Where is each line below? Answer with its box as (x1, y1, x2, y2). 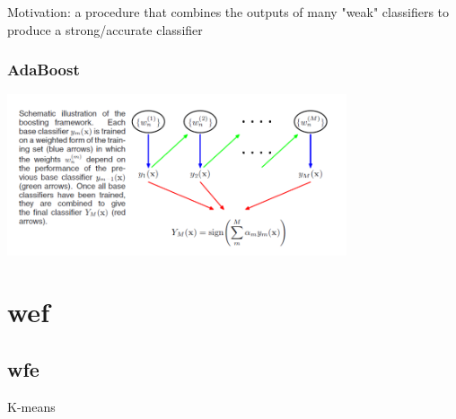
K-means (7, 397, 56, 415)
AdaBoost (7, 58, 80, 81)
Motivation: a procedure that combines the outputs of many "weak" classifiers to (7, 3, 450, 21)
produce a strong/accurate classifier (7, 20, 203, 39)
